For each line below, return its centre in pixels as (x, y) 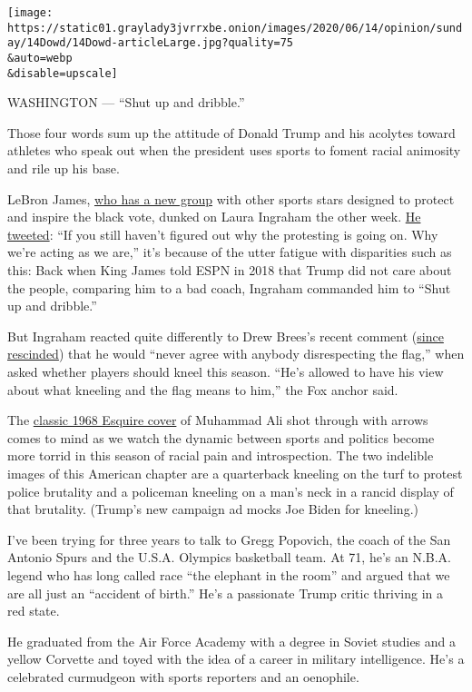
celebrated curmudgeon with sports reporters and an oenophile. (183, 676)
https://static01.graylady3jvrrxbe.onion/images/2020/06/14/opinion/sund (235, 28)
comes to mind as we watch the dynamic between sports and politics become (221, 437)
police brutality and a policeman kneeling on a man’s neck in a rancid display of (231, 491)
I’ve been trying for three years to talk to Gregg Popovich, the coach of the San (229, 539)
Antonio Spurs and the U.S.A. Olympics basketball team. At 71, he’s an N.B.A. (230, 557)
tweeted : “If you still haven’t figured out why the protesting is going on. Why (223, 234)
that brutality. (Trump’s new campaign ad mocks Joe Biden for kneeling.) (213, 509)
